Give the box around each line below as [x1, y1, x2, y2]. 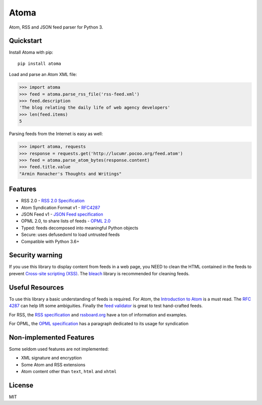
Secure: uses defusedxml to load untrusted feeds [21, 232, 120, 237]
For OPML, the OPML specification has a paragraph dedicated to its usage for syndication [9, 320, 189, 327]
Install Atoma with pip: [9, 49, 53, 55]
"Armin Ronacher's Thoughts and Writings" [19, 171, 122, 176]
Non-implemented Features [9, 333, 95, 342]
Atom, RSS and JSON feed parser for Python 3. [9, 24, 103, 30]
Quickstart [9, 37, 42, 45]
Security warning [9, 251, 63, 259]
